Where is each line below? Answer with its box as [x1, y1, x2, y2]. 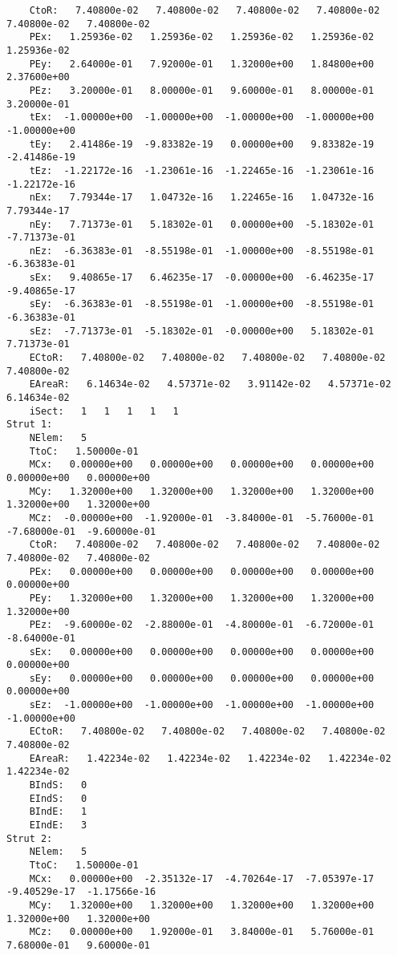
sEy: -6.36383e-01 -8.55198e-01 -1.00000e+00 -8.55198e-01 [29, 298, 375, 310]
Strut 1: [6, 419, 53, 431]
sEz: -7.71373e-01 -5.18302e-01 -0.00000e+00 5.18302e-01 [29, 325, 375, 337]
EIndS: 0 [29, 792, 87, 804]
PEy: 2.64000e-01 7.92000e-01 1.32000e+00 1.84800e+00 [29, 58, 375, 70]
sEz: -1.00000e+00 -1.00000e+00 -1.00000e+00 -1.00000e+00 [29, 699, 375, 711]
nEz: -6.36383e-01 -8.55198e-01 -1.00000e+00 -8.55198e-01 [29, 245, 375, 257]
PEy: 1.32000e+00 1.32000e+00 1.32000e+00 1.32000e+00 [29, 592, 375, 604]
